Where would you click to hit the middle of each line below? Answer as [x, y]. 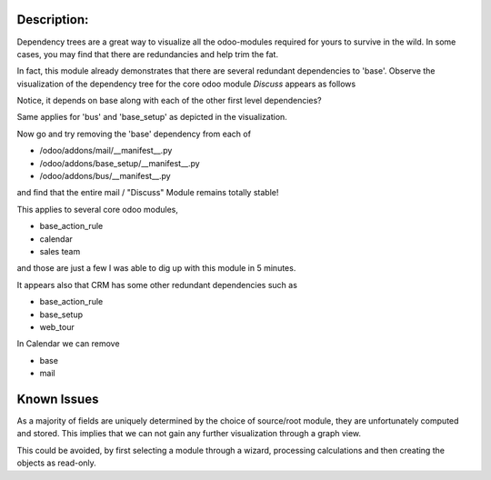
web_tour [57, 326]
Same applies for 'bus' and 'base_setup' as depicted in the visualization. [152, 117]
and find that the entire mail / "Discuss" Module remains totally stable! [148, 193]
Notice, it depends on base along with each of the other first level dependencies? [169, 101]
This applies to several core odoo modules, [98, 209]
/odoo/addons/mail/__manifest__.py [106, 151]
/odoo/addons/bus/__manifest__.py [105, 176]
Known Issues [58, 399]
